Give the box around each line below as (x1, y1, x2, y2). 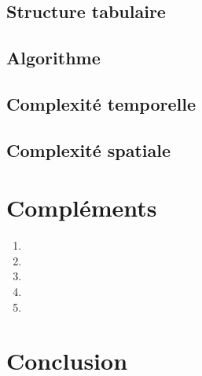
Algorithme (6, 46, 101, 70)
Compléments (6, 192, 157, 224)
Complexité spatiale (6, 137, 171, 162)
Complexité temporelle (6, 91, 196, 115)
